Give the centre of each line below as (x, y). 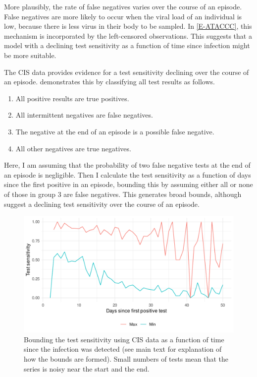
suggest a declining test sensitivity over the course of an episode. (102, 204)
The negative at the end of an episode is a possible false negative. (115, 131)
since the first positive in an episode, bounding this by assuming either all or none (128, 184)
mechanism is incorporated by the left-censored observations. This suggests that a (128, 35)
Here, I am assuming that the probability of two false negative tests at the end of (127, 165)
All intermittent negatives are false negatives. (84, 115)
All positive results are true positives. (72, 98)
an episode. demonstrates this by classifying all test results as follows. (109, 82)
